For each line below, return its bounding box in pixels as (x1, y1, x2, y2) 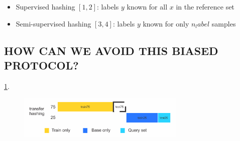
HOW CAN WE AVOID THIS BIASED (4, 42, 218, 58)
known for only (143, 18, 189, 28)
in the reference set (176, 1, 234, 11)
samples (211, 18, 236, 28)
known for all (127, 1, 168, 11)
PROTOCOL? (4, 57, 79, 72)
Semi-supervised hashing (16, 18, 91, 28)
